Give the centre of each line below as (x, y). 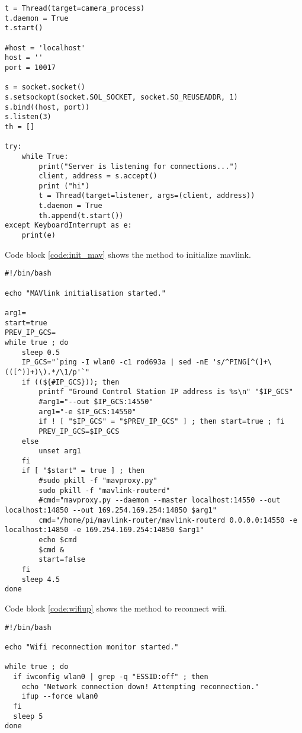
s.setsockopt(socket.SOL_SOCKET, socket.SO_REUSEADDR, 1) (121, 97)
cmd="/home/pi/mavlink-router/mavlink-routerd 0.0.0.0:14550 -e (168, 520)
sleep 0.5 (41, 352)
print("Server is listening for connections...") (138, 166)
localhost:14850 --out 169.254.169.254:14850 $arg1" (111, 510)
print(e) (38, 236)
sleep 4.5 (41, 579)
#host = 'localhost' (45, 48)
